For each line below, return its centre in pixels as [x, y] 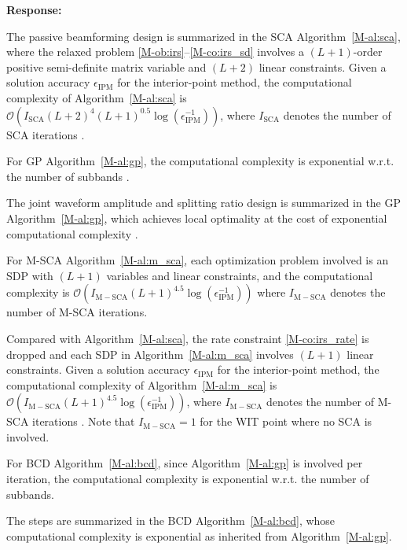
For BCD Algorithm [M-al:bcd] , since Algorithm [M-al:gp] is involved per [185, 463]
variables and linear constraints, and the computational [240, 275]
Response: [34, 9]
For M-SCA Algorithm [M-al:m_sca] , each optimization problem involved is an [198, 260]
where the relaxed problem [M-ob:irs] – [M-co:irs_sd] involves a [155, 52]
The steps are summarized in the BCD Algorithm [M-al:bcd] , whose [171, 520]
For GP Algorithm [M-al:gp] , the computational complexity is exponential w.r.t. [200, 161]
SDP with [30, 275]
